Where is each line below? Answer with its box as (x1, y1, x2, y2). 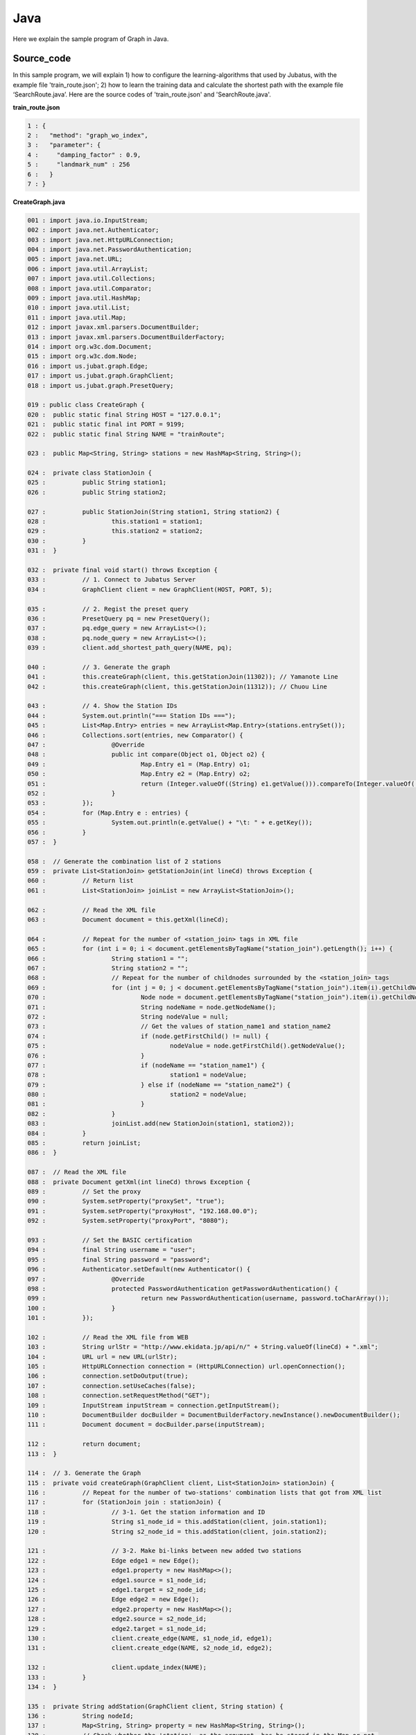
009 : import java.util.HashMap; (27, 294, 141, 302)
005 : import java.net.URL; (27, 255, 123, 263)
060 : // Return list (27, 877, 135, 885)
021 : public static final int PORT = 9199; (27, 421, 185, 428)
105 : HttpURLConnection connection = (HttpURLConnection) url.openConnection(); (27, 1362, 346, 1371)
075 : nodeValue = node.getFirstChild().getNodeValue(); (27, 1042, 346, 1050)
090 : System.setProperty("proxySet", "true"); (27, 1197, 225, 1205)
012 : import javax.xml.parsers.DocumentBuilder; (27, 323, 200, 331)
